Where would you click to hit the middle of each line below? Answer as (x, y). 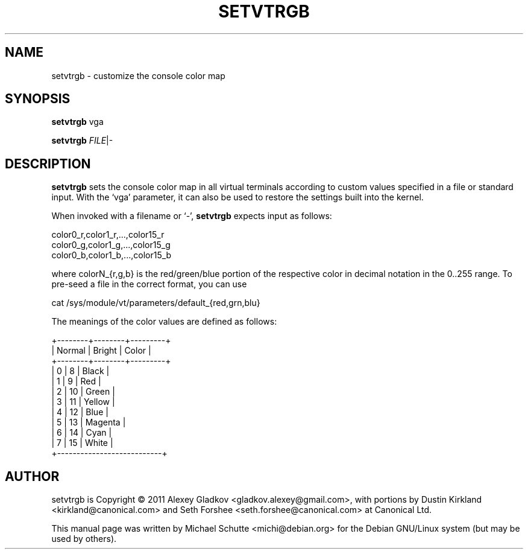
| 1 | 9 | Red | (76, 381)
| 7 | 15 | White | (82, 443)
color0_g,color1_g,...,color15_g (111, 245)
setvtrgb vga (77, 122)
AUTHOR (32, 476)
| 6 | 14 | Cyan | (82, 433)
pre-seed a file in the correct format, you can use (149, 284)
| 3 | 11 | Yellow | (83, 402)
